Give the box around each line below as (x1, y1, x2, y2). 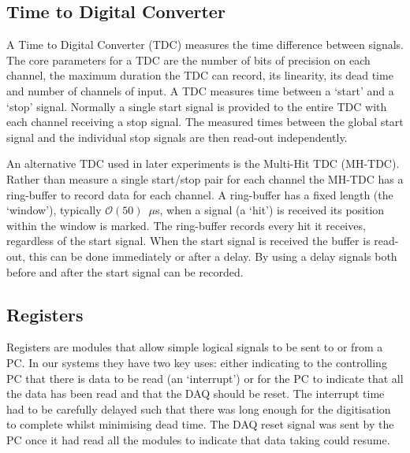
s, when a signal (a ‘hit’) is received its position (155, 202, 385, 218)
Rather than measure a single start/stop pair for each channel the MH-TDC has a (6, 170, 404, 187)
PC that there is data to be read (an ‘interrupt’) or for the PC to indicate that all (6, 369, 404, 386)
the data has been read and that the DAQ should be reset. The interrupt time (6, 385, 385, 402)
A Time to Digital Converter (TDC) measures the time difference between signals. (6, 36, 404, 53)
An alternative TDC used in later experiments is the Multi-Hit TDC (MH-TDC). (6, 155, 400, 172)
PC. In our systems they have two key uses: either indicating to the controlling (6, 354, 387, 370)
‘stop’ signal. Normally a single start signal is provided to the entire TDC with (6, 98, 387, 114)
